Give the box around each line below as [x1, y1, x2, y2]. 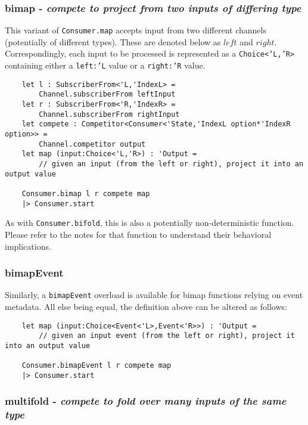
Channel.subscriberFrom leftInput [39, 90, 176, 99]
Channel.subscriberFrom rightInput [39, 110, 180, 119]
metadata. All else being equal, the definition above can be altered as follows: [5, 300, 287, 313]
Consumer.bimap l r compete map [21, 190, 150, 198]
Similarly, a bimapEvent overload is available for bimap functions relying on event [5, 288, 303, 301]
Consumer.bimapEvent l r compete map [21, 361, 172, 370]
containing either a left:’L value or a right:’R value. [5, 59, 206, 72]
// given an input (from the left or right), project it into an [39, 160, 304, 169]
